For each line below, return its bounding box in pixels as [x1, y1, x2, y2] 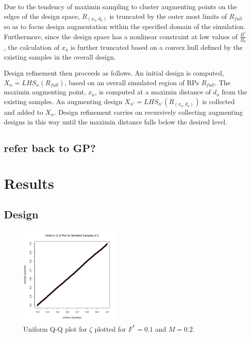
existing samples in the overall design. [4, 51, 116, 61]
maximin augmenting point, [4, 87, 86, 97]
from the [221, 87, 248, 97]
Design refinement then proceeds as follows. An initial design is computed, [4, 68, 224, 78]
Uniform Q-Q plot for [23, 323, 87, 334]
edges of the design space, [4, 11, 80, 21]
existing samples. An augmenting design [4, 96, 122, 106]
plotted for [94, 323, 126, 334]
